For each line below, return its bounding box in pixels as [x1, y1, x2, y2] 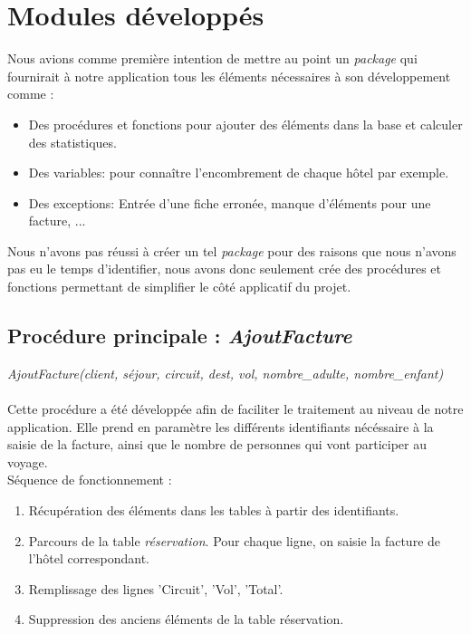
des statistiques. [28, 132, 117, 151]
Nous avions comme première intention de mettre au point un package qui [7, 49, 418, 68]
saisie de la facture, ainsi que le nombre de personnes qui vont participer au [7, 435, 427, 454]
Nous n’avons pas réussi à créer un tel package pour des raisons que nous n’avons [7, 241, 457, 260]
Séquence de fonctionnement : [7, 470, 172, 489]
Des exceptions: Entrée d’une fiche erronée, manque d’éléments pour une [28, 193, 431, 212]
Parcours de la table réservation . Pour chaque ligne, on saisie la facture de [28, 531, 441, 550]
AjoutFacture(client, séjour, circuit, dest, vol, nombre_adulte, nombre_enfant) [7, 363, 444, 382]
